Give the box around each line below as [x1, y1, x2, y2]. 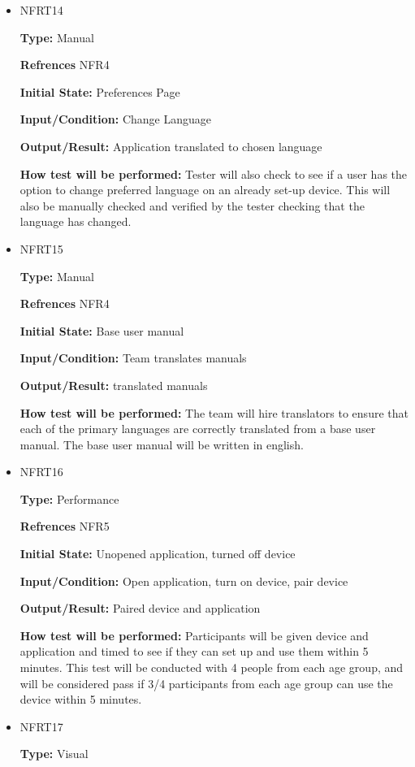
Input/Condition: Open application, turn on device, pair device [19, 572, 348, 589]
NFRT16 [19, 463, 63, 480]
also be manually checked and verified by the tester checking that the [19, 197, 365, 214]
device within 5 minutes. [19, 691, 142, 708]
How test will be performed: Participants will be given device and [19, 626, 369, 643]
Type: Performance [19, 490, 119, 507]
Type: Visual [19, 745, 89, 762]
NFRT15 [19, 240, 63, 257]
